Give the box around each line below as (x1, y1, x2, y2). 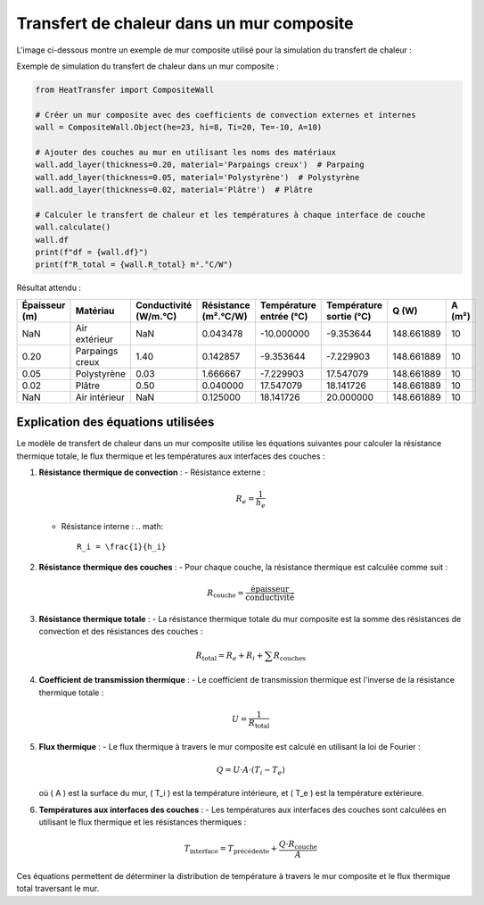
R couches (273, 650, 307, 662)
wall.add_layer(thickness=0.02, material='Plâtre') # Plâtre (35, 185, 313, 195)
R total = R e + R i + (195, 650, 264, 662)
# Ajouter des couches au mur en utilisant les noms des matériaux (35, 147, 337, 157)
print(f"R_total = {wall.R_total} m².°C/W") (35, 260, 234, 270)
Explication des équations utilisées (16, 415, 215, 430)
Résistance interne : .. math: (61, 520, 164, 531)
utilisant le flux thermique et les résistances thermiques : (38, 817, 247, 827)
